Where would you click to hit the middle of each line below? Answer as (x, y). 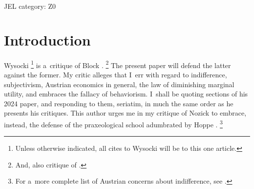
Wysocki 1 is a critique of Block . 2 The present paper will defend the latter (117, 64)
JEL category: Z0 (30, 6)
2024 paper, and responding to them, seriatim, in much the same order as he (119, 103)
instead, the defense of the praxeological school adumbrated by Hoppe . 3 (113, 123)
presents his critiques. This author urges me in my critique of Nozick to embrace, (125, 113)
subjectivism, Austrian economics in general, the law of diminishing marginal (119, 84)
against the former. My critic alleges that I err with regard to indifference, (116, 74)
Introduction (47, 39)
